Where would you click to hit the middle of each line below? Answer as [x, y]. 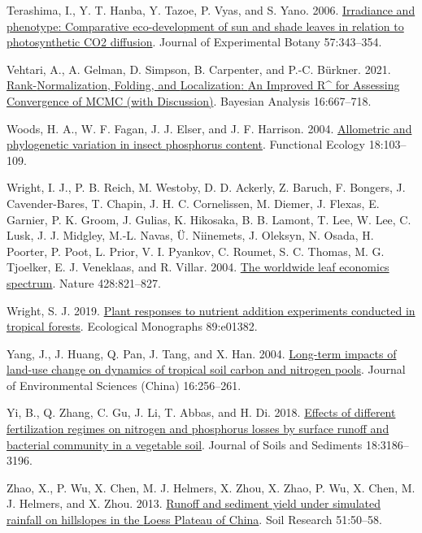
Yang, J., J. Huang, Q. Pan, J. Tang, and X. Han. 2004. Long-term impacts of [202, 353]
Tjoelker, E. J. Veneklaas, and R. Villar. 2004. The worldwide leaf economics [198, 267]
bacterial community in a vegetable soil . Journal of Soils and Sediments [185, 444]
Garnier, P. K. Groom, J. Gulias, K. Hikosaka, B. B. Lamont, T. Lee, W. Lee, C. [209, 219]
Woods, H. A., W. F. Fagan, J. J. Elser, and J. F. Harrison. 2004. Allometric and [209, 128]
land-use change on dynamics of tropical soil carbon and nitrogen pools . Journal [206, 369]
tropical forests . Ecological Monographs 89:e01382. [132, 326]
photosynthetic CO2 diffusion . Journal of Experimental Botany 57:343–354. [194, 42]
